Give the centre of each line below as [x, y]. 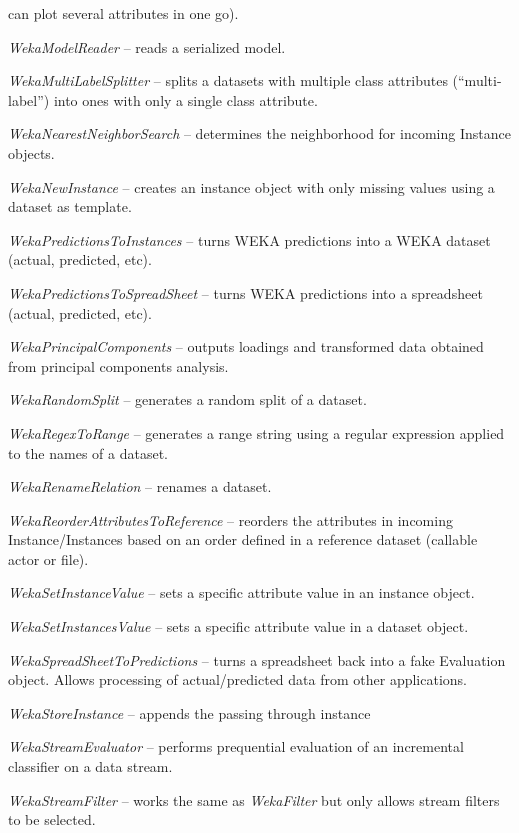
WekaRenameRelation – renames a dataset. [140, 486]
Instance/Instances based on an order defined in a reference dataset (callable [243, 539]
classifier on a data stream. [90, 766]
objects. [31, 152]
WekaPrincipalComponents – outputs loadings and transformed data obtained [246, 346]
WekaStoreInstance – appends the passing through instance [189, 712]
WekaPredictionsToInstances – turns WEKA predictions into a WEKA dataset [249, 239]
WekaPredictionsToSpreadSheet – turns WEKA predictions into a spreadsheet [245, 292]
